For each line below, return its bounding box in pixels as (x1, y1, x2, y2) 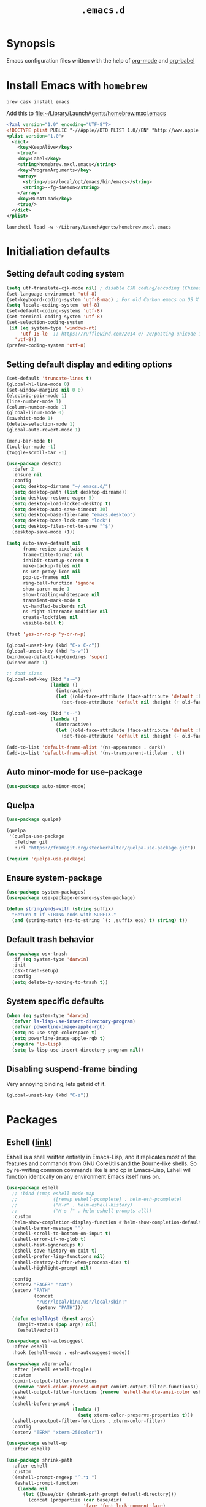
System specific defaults (6, 996, 104, 1007)
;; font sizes (6, 671, 43, 677)
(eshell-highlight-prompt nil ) (12, 1265, 92, 1271)
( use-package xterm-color (6, 1361, 72, 1367)
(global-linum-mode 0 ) (6, 410, 64, 416)
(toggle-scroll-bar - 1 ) (6, 449, 67, 455)
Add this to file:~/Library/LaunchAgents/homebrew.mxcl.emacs (6, 109, 167, 117)
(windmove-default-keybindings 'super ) (6, 653, 109, 660)
